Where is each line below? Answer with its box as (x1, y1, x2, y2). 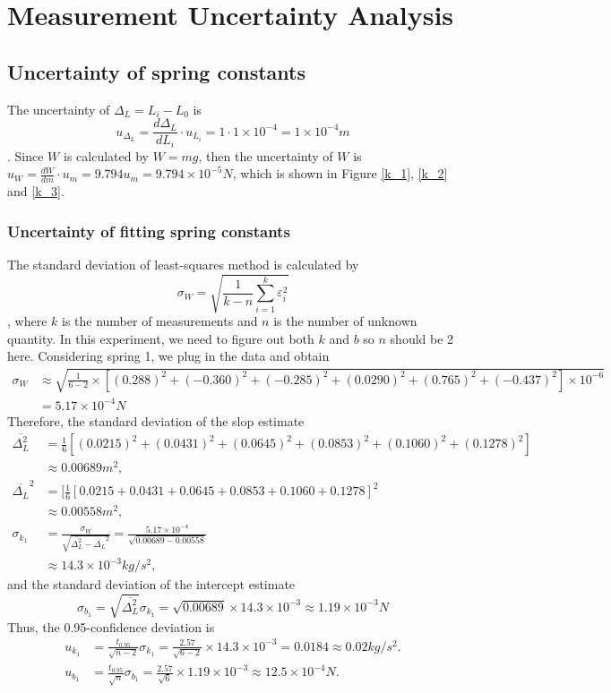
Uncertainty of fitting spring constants (7, 219, 290, 242)
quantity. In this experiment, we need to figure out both (7, 329, 314, 347)
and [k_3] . (7, 182, 65, 201)
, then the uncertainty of (198, 146, 333, 165)
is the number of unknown (273, 312, 417, 330)
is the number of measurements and (61, 312, 258, 330)
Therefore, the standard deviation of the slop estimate (7, 411, 305, 430)
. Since (7, 146, 44, 165)
